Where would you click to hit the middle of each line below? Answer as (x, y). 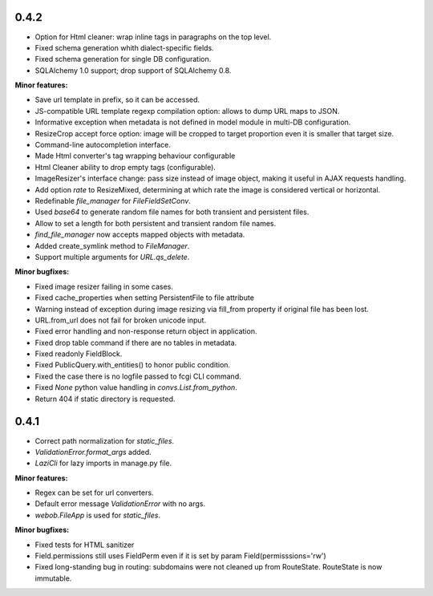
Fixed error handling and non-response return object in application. (146, 331)
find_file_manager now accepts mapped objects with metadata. (140, 235)
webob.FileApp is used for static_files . (98, 515)
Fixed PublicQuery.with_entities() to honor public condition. (133, 365)
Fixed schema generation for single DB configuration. (123, 59)
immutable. (53, 578)
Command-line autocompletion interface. (103, 145)
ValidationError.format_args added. (93, 452)
